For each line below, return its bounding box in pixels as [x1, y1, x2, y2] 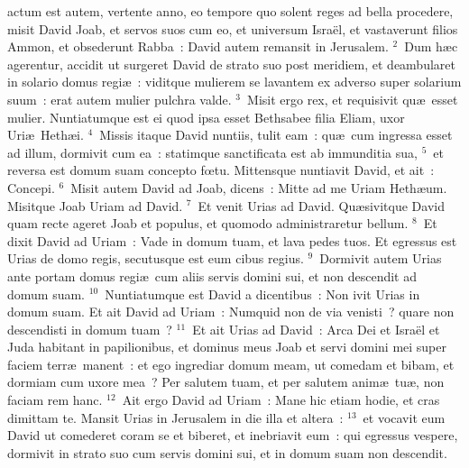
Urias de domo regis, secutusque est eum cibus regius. [7, 249, 304, 268]
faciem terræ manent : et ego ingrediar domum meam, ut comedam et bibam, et [7, 354, 455, 373]
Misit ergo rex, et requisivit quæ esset [247, 89, 458, 108]
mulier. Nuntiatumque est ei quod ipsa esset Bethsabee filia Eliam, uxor [7, 107, 405, 126]
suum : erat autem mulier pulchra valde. [7, 89, 232, 108]
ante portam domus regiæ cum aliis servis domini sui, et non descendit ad [7, 266, 418, 285]
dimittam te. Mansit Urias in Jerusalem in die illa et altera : [7, 408, 344, 427]
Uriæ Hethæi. [7, 125, 84, 144]
